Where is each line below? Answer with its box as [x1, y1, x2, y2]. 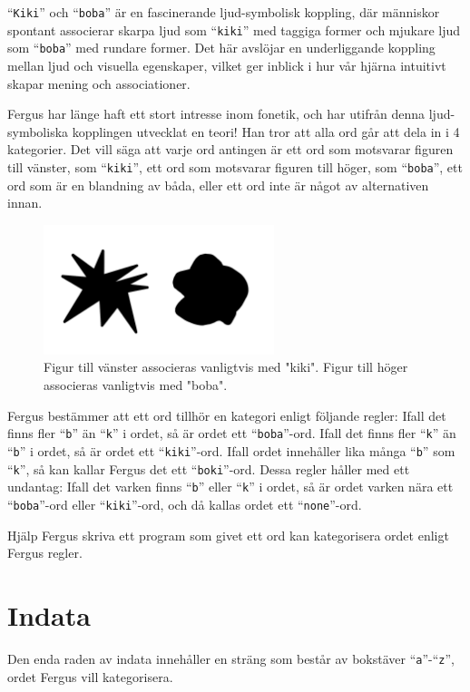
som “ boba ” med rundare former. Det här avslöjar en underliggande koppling [7, 38, 436, 57]
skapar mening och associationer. [7, 73, 191, 93]
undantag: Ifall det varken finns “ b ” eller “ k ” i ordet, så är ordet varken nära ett [7, 477, 454, 496]
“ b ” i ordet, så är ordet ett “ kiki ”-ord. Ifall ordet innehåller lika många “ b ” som [7, 441, 455, 460]
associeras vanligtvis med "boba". [44, 375, 228, 395]
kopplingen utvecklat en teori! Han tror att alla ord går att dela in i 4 [72, 122, 460, 141]
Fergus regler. [7, 543, 83, 562]
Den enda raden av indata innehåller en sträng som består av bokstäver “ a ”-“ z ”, [7, 648, 455, 668]
